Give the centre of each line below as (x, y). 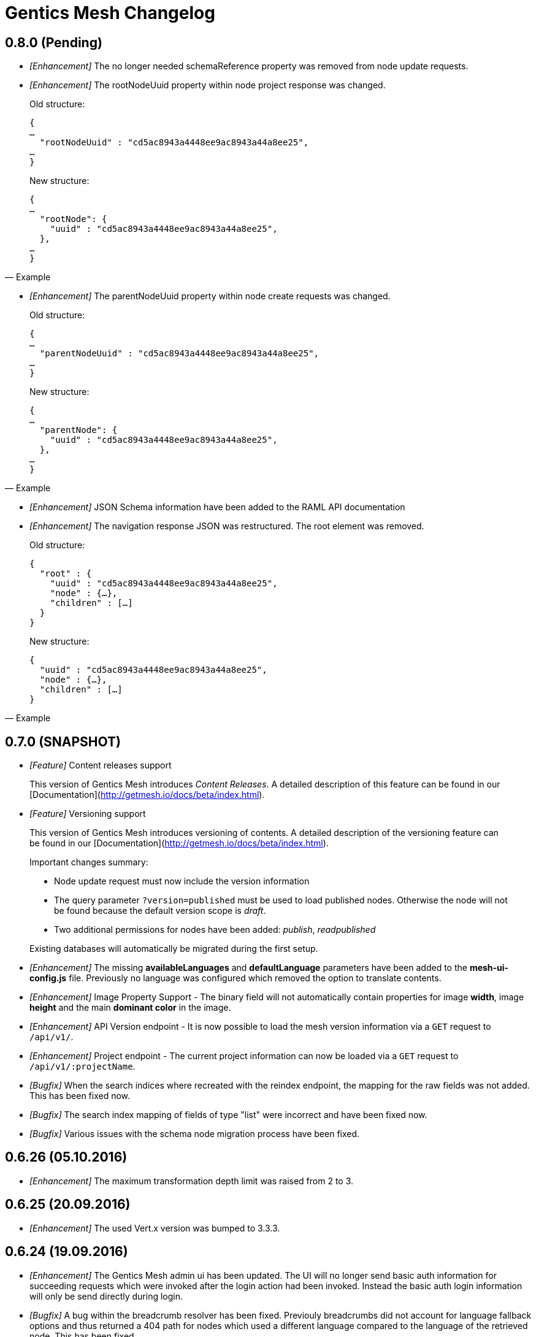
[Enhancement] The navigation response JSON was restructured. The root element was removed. (227, 526)
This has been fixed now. (80, 1096)
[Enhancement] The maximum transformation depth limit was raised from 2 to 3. (192, 1181)
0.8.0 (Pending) (54, 42)
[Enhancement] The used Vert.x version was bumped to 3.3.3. (155, 1228)
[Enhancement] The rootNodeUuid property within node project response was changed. (208, 85)
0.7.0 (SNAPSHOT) (63, 741)
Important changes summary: (89, 862)
